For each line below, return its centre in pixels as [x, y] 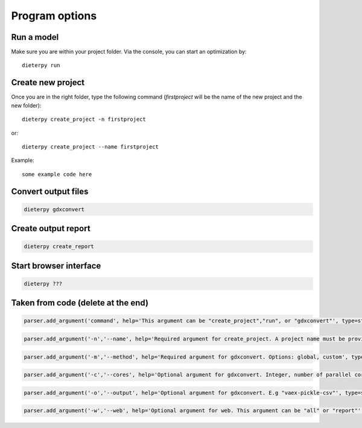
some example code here [57, 174]
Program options [54, 16]
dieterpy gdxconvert [54, 209]
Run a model [35, 37]
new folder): [26, 105]
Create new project [48, 82]
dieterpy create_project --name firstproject [91, 147]
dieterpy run [41, 65]
